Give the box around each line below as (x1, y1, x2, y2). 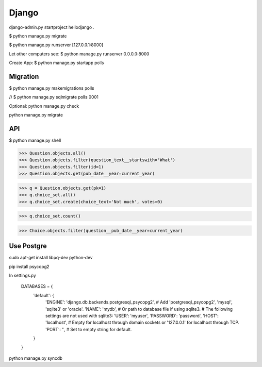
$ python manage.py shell (9, 137, 61, 143)
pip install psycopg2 (9, 264, 49, 269)
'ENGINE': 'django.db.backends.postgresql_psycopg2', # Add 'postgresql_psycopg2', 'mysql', (45, 299, 233, 305)
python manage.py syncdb (9, 355, 63, 361)
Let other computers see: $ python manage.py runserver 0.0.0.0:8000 (9, 51, 149, 57)
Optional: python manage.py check (9, 103, 80, 109)
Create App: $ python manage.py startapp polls (9, 60, 104, 66)
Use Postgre (9, 242, 47, 250)
